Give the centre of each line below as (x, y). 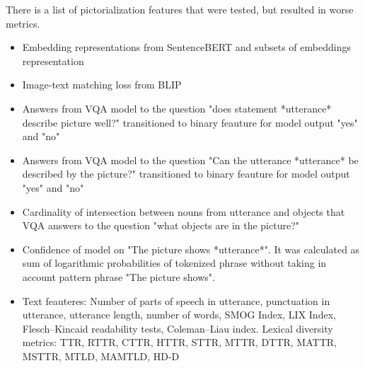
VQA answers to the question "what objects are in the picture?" (161, 225)
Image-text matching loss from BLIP (102, 85)
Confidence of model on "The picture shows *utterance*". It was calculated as (191, 249)
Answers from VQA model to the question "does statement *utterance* (177, 108)
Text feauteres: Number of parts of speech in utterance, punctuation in (176, 300)
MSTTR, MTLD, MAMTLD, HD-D (101, 356)
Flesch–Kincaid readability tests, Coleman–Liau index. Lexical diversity (178, 328)
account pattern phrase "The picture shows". (118, 276)
